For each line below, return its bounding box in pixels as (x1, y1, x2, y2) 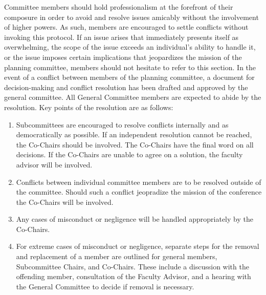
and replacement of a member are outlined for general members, (16, 251, 217, 262)
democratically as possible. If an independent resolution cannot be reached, (16, 129, 252, 140)
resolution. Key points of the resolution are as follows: (4, 101, 173, 112)
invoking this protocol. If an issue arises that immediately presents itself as (4, 31, 239, 42)
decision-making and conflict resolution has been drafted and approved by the (4, 81, 248, 92)
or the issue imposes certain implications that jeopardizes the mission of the (4, 51, 242, 62)
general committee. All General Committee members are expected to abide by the (4, 92, 261, 102)
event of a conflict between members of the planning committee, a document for (4, 72, 255, 82)
